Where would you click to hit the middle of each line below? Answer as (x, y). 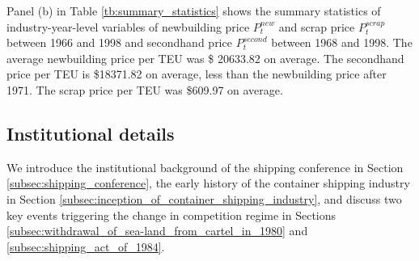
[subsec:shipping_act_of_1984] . (86, 246)
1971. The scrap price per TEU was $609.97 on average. (145, 89)
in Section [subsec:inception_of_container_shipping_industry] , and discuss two (204, 198)
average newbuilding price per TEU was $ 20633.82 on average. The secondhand (205, 58)
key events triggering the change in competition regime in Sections (171, 215)
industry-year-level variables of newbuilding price (128, 26)
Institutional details (91, 133)
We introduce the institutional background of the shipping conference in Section (205, 167)
